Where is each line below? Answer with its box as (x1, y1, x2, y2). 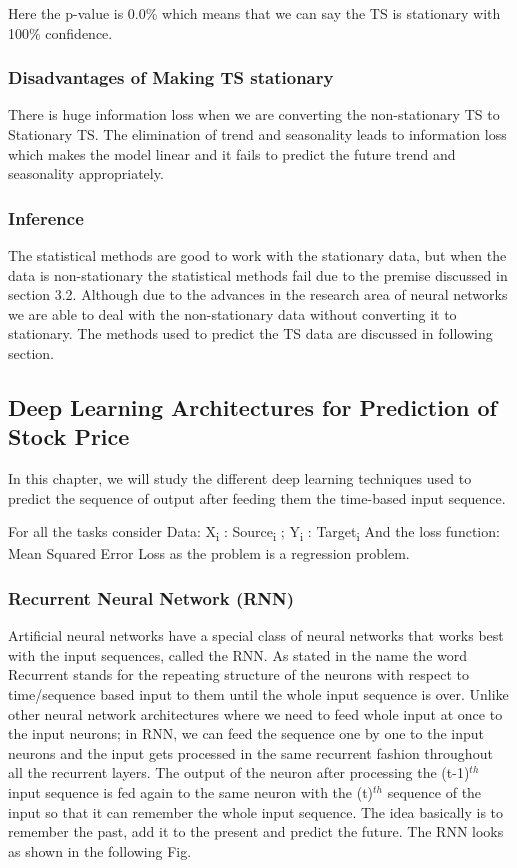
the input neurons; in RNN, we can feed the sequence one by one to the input (8, 723, 484, 744)
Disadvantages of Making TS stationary (8, 65, 334, 90)
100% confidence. (8, 22, 113, 43)
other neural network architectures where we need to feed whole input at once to (8, 703, 503, 724)
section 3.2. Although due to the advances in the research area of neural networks (8, 284, 508, 305)
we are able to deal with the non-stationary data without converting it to (8, 303, 457, 324)
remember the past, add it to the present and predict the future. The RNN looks (8, 821, 504, 842)
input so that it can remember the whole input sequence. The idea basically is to (8, 801, 504, 822)
